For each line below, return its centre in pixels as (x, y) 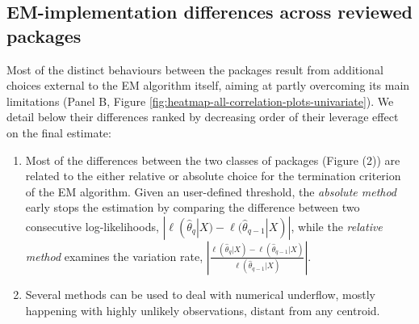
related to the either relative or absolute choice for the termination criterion (213, 176)
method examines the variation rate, (114, 256)
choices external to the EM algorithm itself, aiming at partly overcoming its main (208, 85)
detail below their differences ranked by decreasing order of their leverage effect (203, 117)
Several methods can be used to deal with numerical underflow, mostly (200, 294)
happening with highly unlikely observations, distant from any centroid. (203, 310)
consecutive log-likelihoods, (92, 226)
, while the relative (337, 226)
